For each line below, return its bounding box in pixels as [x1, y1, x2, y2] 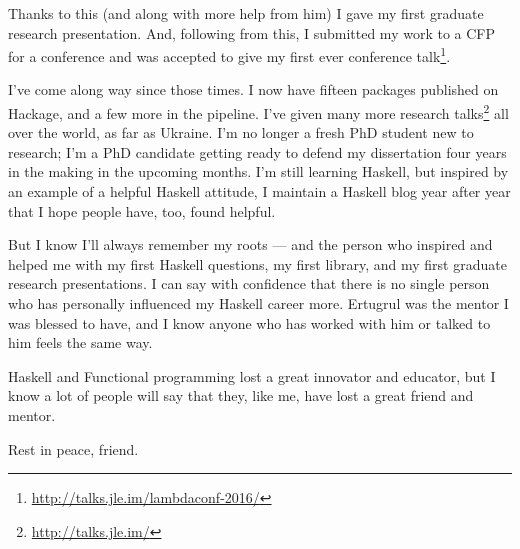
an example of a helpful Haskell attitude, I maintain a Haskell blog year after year [8, 181, 511, 202]
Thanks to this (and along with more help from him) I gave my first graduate [8, 3, 484, 23]
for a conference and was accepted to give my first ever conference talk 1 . [8, 43, 451, 66]
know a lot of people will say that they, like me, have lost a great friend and [8, 385, 474, 406]
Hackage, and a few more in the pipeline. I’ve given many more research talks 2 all [8, 100, 509, 123]
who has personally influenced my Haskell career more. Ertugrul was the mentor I [8, 293, 509, 314]
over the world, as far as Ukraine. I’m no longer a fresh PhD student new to [8, 122, 474, 143]
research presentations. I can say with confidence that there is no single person [8, 273, 490, 294]
